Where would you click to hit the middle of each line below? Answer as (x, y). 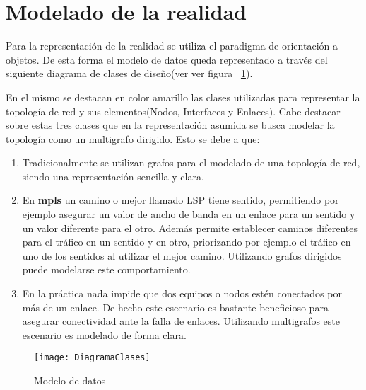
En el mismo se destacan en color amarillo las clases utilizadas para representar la (183, 97)
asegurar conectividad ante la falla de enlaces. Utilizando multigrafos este (181, 321)
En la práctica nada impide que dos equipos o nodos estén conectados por (182, 293)
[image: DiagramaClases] (92, 358)
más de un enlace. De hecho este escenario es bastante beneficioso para (175, 307)
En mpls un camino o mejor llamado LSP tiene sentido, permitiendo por (181, 200)
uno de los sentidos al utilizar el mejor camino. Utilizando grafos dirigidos (182, 255)
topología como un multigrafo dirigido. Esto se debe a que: (133, 138)
